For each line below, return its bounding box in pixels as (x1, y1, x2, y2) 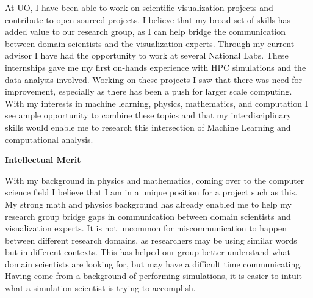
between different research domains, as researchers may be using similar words (5, 233, 297, 246)
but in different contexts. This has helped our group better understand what (5, 245, 290, 258)
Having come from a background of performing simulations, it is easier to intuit (5, 269, 303, 282)
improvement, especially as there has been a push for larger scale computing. (5, 85, 292, 98)
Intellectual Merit (5, 153, 81, 166)
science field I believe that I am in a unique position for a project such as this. (5, 186, 298, 198)
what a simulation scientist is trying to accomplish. (5, 282, 196, 294)
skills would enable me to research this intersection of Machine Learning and (5, 120, 291, 133)
